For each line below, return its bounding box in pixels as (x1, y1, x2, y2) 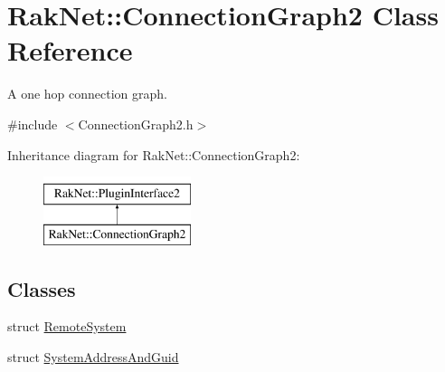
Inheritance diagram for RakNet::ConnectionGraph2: (7, 145, 300, 164)
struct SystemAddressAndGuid (7, 348, 179, 367)
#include (7, 114, 58, 133)
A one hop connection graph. (7, 84, 168, 103)
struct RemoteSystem (7, 317, 127, 336)
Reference (7, 32, 133, 69)
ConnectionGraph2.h (78, 114, 194, 133)
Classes (7, 274, 76, 302)
